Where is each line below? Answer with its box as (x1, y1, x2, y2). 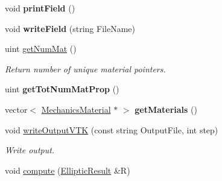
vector (5, 103, 28, 115)
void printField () (5, 2, 75, 14)
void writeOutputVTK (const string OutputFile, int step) (5, 123, 218, 136)
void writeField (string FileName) (5, 22, 135, 34)
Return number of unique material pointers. (5, 62, 166, 75)
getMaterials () (135, 103, 197, 115)
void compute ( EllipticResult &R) (5, 164, 130, 176)
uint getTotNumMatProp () (5, 83, 119, 95)
